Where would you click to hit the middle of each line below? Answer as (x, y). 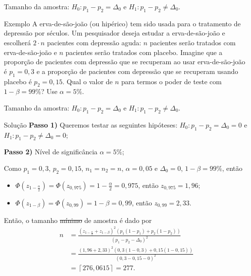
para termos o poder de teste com (171, 81)
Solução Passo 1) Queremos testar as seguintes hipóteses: (91, 124)
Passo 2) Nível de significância (51, 152)
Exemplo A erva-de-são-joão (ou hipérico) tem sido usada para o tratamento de (122, 23)
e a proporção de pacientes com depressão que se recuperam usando (137, 71)
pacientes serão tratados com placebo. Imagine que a (144, 52)
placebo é (18, 81)
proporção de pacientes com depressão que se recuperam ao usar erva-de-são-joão (125, 62)
